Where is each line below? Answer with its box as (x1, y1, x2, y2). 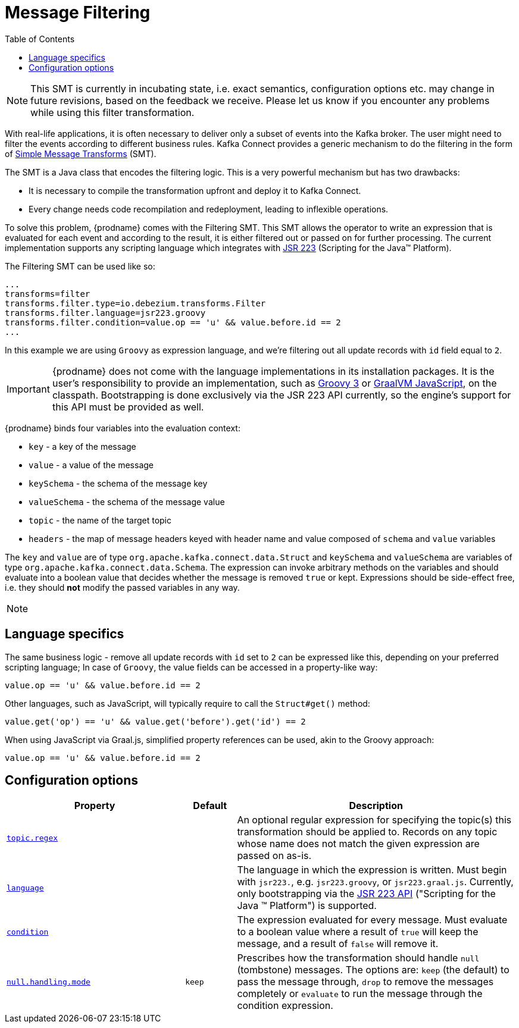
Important (7, 383, 50, 395)
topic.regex (7, 833, 58, 842)
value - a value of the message (29, 459, 154, 470)
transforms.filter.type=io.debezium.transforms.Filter (5, 298, 266, 308)
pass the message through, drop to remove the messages (237, 976, 494, 988)
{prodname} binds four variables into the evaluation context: (5, 422, 240, 433)
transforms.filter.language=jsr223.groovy (5, 308, 206, 318)
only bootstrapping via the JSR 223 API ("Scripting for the (237, 888, 496, 900)
